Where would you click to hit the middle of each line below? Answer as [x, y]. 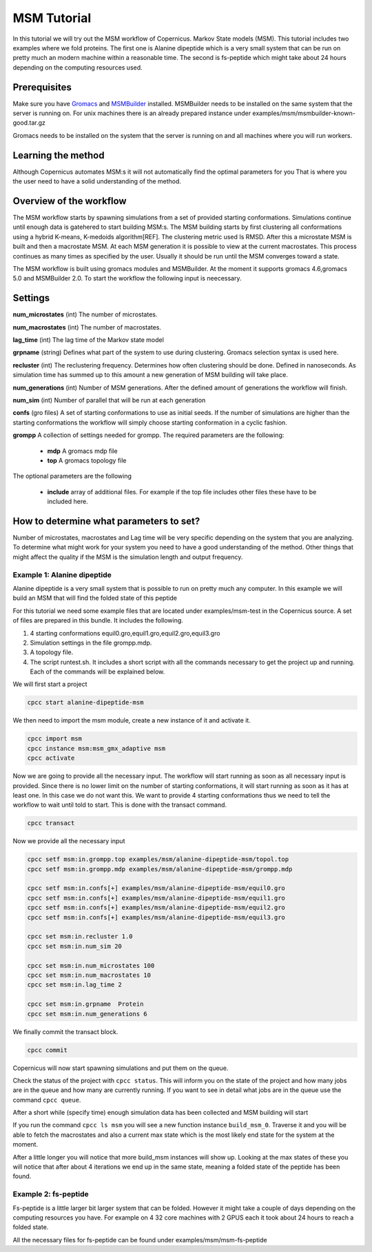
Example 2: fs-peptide [51, 1194]
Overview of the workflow [70, 201]
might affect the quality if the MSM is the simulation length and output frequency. [128, 557]
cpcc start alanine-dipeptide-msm [85, 703]
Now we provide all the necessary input [69, 841]
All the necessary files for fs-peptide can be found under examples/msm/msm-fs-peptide [140, 1240]
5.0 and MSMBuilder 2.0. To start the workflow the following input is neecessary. [127, 279]
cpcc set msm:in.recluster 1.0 [80, 937]
